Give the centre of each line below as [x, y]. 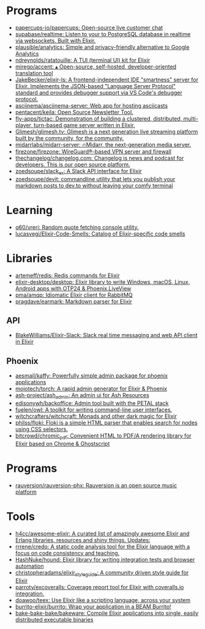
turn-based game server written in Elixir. [84, 125]
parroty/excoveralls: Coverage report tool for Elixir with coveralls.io [99, 587]
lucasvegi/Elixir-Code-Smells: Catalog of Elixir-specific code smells [100, 234]
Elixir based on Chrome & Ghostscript [62, 444]
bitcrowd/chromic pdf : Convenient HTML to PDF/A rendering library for [103, 436]
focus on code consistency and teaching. [67, 553]
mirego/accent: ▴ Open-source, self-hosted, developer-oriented [95, 66]
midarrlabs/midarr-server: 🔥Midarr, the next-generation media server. [103, 144]
